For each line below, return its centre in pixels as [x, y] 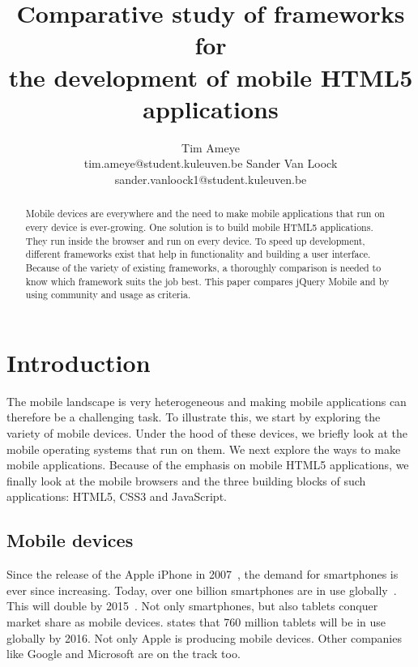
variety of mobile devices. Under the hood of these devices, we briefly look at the [207, 432]
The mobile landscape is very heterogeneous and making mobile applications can [207, 401]
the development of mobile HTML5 [211, 77]
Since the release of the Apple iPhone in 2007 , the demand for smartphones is [203, 574]
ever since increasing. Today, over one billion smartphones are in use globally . [202, 590]
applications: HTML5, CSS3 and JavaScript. [117, 496]
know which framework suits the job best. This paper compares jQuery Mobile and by [207, 281]
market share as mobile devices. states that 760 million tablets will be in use [196, 621]
